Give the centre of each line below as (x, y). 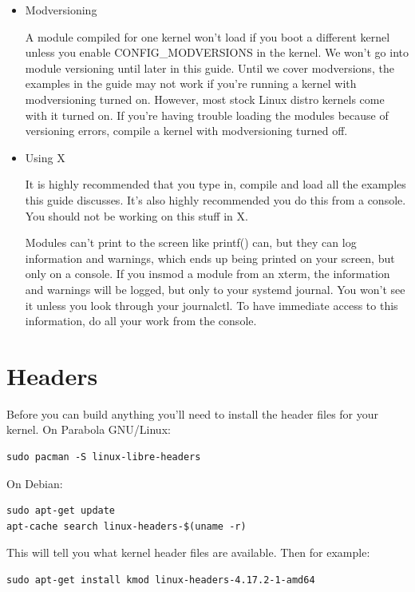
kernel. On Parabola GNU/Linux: (89, 429)
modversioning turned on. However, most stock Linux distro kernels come (205, 99)
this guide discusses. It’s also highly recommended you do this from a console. (215, 199)
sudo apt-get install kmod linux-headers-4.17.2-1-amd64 (161, 580)
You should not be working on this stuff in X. (136, 215)
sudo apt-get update (61, 511)
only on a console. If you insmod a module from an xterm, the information (207, 274)
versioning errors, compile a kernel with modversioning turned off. (186, 131)
